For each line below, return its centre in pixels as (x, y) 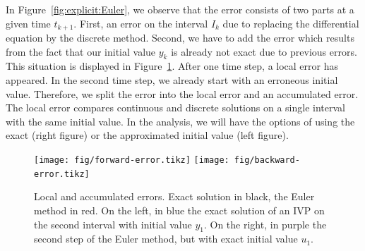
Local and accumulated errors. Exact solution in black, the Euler (174, 196)
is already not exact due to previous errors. (264, 51)
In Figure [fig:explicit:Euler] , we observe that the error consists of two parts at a (180, 9)
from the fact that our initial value (81, 51)
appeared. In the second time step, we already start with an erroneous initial (172, 80)
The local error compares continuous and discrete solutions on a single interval (175, 108)
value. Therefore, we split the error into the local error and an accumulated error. (182, 93)
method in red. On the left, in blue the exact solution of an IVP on (179, 210)
